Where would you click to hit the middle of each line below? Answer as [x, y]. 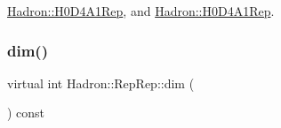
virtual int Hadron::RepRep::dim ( [101, 83]
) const [26, 113]
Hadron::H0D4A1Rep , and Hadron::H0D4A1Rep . [141, 11]
